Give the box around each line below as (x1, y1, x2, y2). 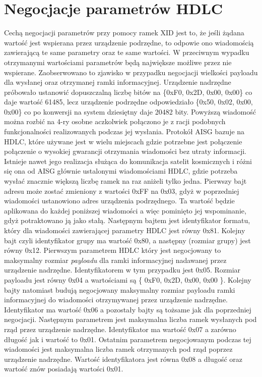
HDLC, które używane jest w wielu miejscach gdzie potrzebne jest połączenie (4, 136, 242, 146)
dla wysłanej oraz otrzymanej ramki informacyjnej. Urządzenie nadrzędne (4, 77, 231, 87)
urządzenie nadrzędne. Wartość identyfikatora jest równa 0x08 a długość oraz (4, 353, 243, 364)
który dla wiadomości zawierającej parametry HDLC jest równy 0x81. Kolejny (4, 225, 245, 235)
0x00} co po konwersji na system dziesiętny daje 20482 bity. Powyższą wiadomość (4, 106, 256, 117)
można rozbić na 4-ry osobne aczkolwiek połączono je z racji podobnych (4, 116, 226, 127)
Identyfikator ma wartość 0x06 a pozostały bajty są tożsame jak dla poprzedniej (4, 304, 251, 314)
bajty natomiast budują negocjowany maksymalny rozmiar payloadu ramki (4, 284, 235, 295)
